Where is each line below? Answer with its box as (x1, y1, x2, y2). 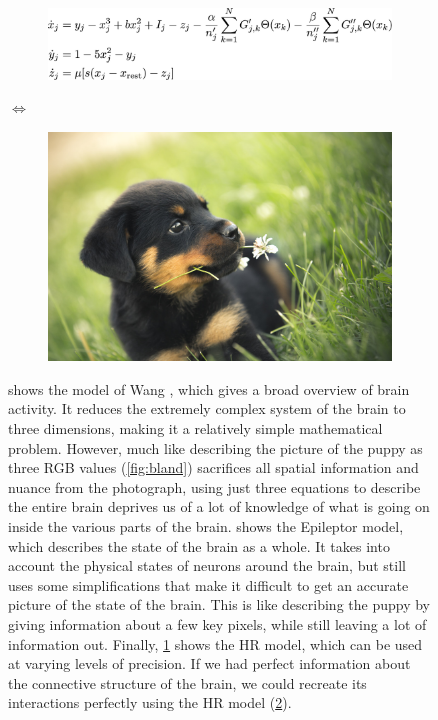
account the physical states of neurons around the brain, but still (8, 555, 406, 576)
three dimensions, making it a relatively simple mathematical (8, 417, 383, 438)
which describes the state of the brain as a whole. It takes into (8, 535, 390, 556)
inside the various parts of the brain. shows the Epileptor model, (8, 515, 404, 536)
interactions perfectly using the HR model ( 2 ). (8, 692, 292, 713)
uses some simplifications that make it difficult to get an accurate (8, 574, 409, 595)
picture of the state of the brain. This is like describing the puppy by (8, 594, 431, 615)
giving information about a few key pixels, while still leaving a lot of (8, 613, 427, 634)
